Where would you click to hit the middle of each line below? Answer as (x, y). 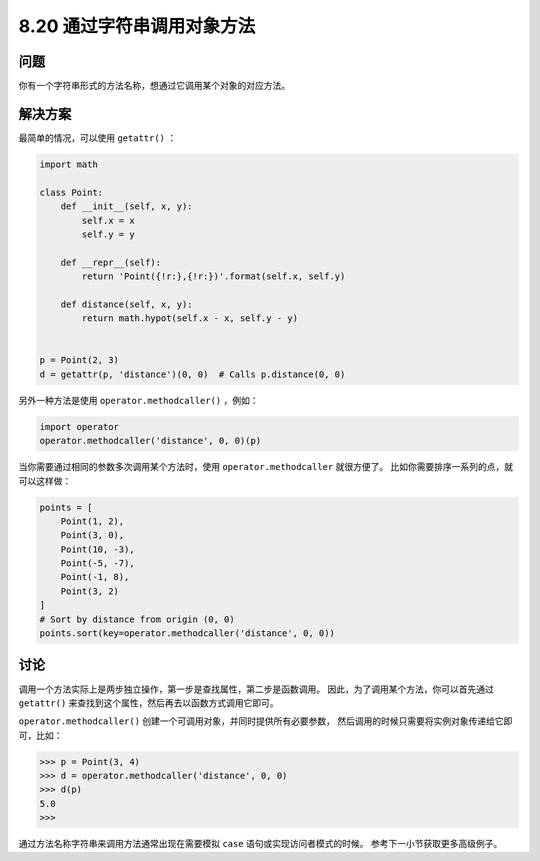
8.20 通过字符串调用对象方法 (137, 26)
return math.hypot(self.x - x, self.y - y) (190, 318)
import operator (79, 426)
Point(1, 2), (92, 521)
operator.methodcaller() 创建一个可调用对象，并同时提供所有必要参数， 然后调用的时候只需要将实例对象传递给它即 (265, 721)
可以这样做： (45, 481)
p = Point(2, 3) (79, 360)
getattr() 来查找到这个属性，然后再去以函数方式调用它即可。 (148, 702)
